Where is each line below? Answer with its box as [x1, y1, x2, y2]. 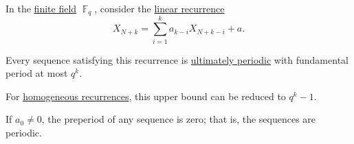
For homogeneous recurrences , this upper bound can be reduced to [5, 88, 286, 103]
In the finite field [5, 1, 77, 15]
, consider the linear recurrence [94, 1, 225, 15]
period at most [5, 66, 68, 80]
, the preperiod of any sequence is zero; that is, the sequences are [41, 112, 316, 126]
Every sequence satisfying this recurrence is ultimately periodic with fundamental [5, 52, 349, 67]
